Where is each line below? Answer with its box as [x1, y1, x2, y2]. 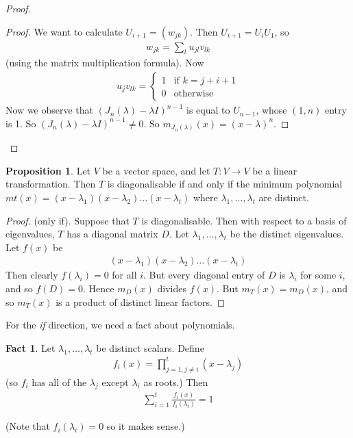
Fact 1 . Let [5, 340, 56, 355]
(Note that [5, 419, 50, 433]
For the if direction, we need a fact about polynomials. [5, 318, 235, 332]
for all [112, 268, 137, 282]
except [101, 374, 129, 389]
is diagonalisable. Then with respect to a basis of [141, 213, 347, 227]
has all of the [32, 374, 87, 389]
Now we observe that [5, 103, 94, 117]
